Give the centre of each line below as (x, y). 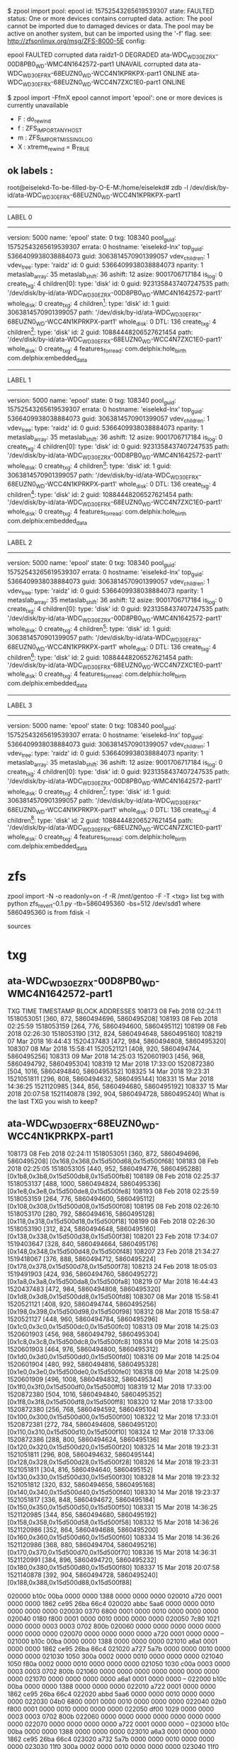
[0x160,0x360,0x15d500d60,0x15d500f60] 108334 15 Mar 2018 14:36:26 (114, 1537)
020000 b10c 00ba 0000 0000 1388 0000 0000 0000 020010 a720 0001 (115, 1596)
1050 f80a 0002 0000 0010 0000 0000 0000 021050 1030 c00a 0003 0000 (119, 1663)
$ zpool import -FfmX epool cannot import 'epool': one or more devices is (115, 98)
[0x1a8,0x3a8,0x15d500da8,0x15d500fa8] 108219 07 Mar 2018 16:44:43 (113, 1281)
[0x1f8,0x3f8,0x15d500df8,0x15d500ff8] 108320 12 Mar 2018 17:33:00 (110, 1401)
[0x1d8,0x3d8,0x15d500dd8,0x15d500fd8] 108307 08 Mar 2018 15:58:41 (113, 1297)
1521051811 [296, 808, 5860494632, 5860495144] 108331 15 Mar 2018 (110, 1078)
